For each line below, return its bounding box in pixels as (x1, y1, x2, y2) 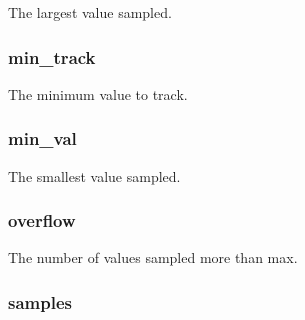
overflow (8, 208, 76, 233)
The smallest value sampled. (8, 165, 181, 186)
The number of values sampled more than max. (8, 247, 298, 268)
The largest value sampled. (8, 2, 172, 22)
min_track (8, 44, 96, 69)
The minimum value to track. (8, 83, 188, 104)
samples (8, 289, 72, 314)
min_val (8, 126, 77, 151)
